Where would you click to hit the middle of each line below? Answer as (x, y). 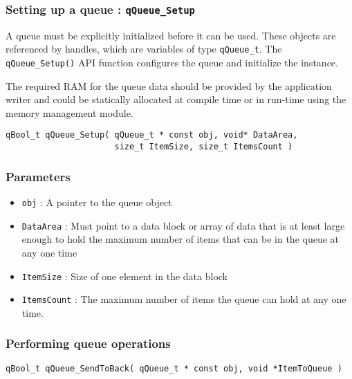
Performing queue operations (88, 343)
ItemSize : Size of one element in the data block (124, 276)
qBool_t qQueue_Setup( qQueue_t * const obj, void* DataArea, (152, 135)
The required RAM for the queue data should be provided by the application (169, 85)
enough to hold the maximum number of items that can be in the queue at (180, 239)
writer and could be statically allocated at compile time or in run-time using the (176, 99)
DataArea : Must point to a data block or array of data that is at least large (183, 225)
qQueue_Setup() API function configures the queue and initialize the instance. (172, 63)
